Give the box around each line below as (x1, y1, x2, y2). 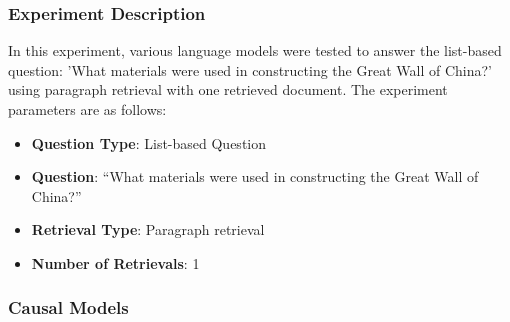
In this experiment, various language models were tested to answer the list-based (8, 40, 502, 61)
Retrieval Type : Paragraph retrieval (31, 219, 265, 240)
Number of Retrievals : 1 (31, 252, 200, 273)
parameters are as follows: (8, 99, 167, 119)
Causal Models (8, 295, 129, 320)
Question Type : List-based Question (31, 132, 266, 153)
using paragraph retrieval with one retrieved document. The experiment (8, 79, 448, 100)
